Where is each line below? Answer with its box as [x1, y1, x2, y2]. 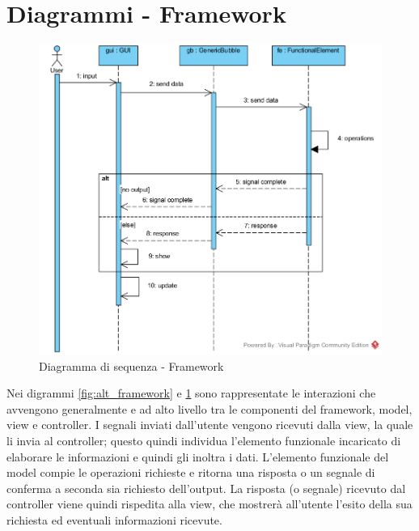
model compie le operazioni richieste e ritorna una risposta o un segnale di [6, 464, 375, 481]
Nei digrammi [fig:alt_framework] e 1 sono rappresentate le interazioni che [6, 384, 376, 401]
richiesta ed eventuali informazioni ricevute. [6, 512, 222, 528]
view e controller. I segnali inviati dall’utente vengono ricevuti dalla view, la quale [6, 416, 413, 433]
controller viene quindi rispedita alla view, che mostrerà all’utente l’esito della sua [6, 495, 413, 512]
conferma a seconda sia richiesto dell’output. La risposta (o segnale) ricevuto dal [6, 479, 406, 496]
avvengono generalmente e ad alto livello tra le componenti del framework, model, [6, 400, 413, 417]
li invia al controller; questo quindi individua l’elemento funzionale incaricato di [6, 432, 401, 449]
